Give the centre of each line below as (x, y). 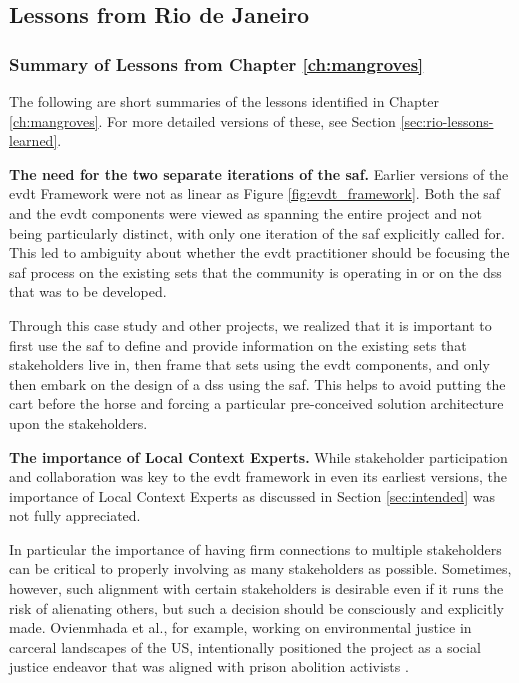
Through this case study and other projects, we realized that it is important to (250, 324)
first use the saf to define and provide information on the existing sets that (238, 344)
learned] (33, 140)
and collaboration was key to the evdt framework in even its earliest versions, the (258, 476)
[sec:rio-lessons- (447, 120)
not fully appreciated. (75, 515)
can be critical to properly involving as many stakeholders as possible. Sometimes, (260, 568)
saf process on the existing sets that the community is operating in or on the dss (255, 271)
